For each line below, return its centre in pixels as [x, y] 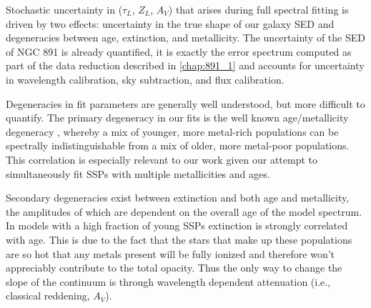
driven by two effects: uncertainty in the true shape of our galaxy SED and [170, 23]
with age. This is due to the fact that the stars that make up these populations [179, 239]
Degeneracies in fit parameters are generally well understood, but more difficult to [185, 103]
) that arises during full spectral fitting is [258, 9]
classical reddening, [48, 295]
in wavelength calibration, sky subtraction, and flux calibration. [145, 79]
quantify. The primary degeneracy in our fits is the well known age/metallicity [177, 118]
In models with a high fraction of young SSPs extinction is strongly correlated [177, 225]
